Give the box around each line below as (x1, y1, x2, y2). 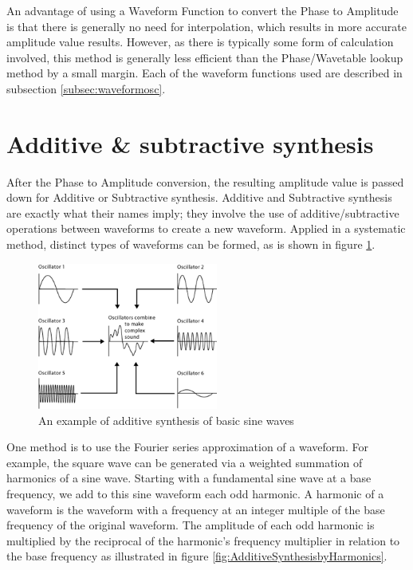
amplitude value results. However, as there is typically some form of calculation (6, 33, 394, 50)
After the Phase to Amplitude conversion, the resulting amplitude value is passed (6, 173, 404, 190)
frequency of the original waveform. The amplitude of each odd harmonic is (6, 517, 375, 533)
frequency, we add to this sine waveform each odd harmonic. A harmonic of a (6, 485, 384, 502)
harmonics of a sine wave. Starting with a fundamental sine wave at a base (6, 470, 372, 486)
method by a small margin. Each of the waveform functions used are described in (6, 65, 403, 81)
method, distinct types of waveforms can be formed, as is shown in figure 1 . (6, 236, 376, 253)
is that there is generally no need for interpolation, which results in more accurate (6, 18, 407, 34)
